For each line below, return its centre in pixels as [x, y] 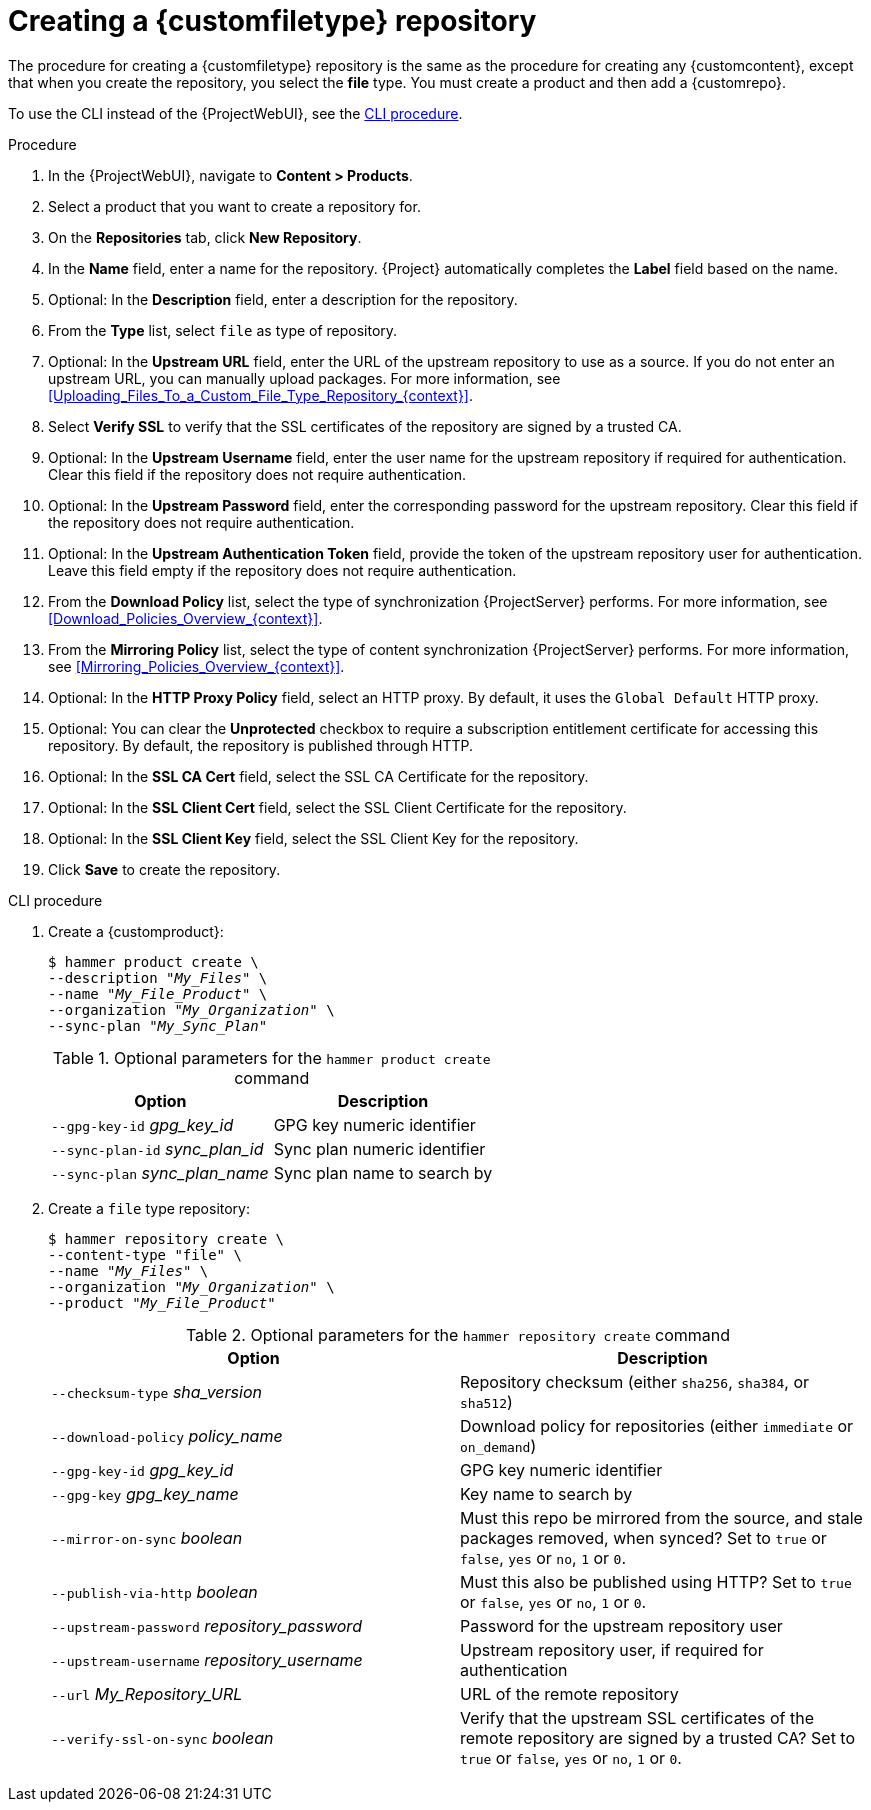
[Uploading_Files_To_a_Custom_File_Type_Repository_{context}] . [261, 395]
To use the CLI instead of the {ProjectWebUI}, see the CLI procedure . [235, 113]
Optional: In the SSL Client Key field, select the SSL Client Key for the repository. [313, 838]
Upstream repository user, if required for [612, 1649]
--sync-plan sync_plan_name [160, 1172]
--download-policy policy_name [167, 1435]
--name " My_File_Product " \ [158, 993]
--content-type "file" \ [145, 1254]
